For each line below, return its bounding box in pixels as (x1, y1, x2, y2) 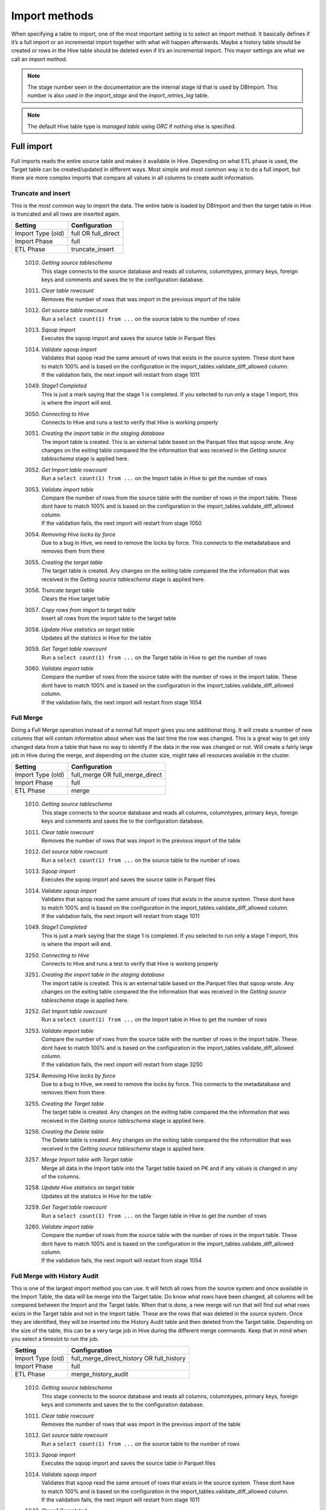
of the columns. (41, 1172, 81, 1180)
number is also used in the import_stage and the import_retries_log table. (27, 91, 209, 99)
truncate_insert (71, 245, 114, 254)
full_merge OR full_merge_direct (71, 771, 162, 779)
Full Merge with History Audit (11, 1272, 99, 1280)
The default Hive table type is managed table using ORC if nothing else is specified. (27, 123, 237, 130)
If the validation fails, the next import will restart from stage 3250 (41, 1061, 203, 1068)
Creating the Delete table (41, 1128, 104, 1136)
